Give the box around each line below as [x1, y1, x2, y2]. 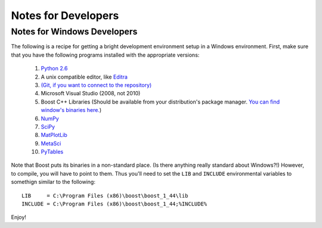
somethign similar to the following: [11, 179, 95, 186]
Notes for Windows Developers [11, 26, 138, 37]
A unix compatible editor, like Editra [41, 73, 128, 80]
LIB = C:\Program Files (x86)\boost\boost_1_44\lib [21, 192, 188, 199]
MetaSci [41, 140, 61, 147]
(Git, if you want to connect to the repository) [41, 81, 152, 89]
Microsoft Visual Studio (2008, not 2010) [41, 90, 141, 97]
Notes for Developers [11, 9, 119, 22]
